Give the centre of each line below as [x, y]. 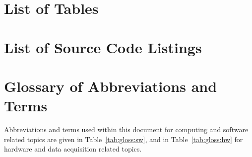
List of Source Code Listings [103, 47]
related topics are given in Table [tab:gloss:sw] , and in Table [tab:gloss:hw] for [124, 139]
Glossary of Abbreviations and [111, 86]
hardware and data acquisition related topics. [73, 149]
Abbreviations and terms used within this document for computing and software [126, 129]
